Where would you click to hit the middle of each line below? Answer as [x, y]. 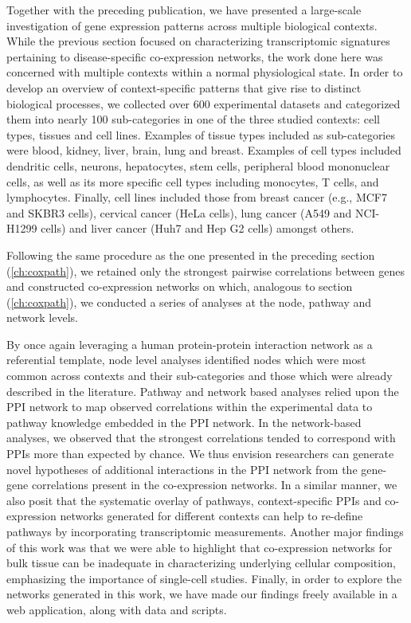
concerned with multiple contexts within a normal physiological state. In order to [205, 72]
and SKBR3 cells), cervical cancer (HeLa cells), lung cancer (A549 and [179, 212]
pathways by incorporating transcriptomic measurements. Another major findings [205, 531]
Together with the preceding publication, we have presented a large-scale [184, 10]
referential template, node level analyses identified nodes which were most [186, 360]
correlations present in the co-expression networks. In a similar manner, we [214, 485]
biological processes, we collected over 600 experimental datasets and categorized [204, 103]
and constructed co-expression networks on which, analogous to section [180, 286]
